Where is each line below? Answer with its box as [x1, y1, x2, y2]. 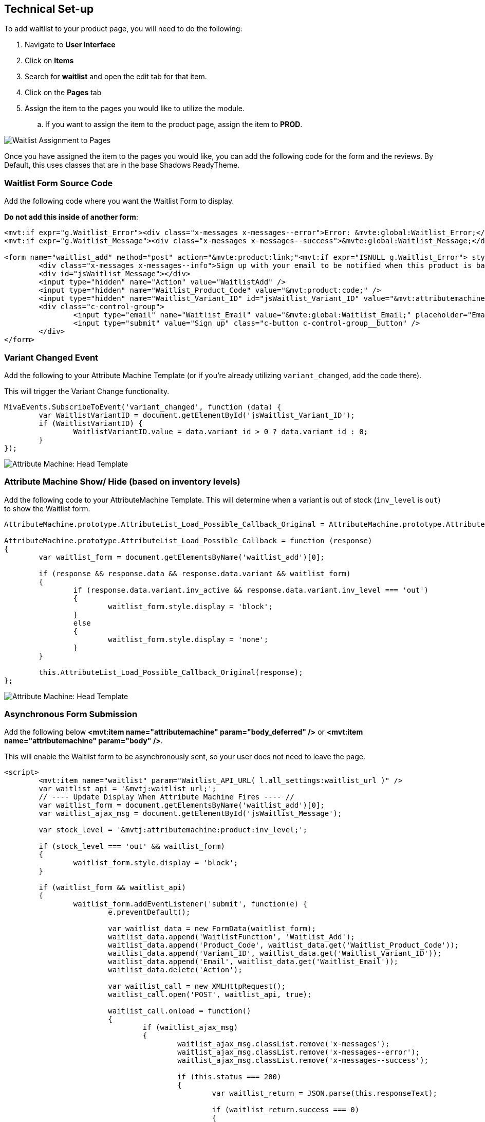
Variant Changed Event [4, 352, 99, 363]
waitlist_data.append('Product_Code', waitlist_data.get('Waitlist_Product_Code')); [108, 941, 459, 950]
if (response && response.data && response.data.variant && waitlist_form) [39, 569, 351, 578]
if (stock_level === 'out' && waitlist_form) [39, 842, 225, 851]
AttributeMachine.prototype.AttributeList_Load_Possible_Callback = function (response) [4, 536, 372, 545]
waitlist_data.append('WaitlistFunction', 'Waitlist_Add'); [108, 933, 355, 941]
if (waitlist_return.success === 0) [212, 1106, 360, 1114]
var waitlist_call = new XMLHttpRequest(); [108, 982, 286, 991]
